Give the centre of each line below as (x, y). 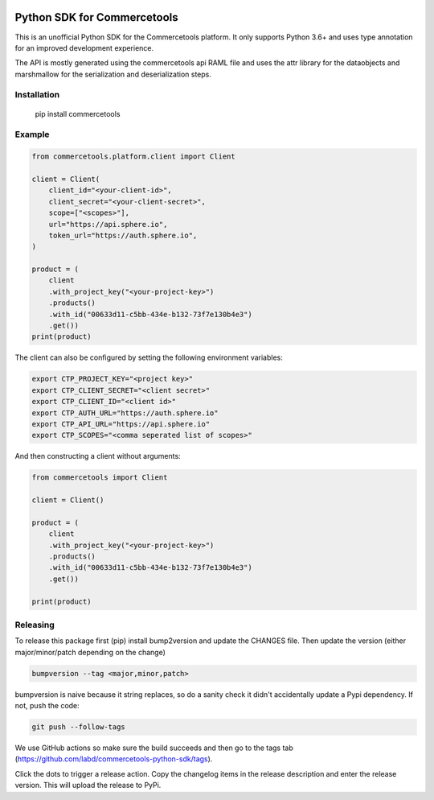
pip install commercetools (78, 113)
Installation (37, 95)
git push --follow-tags (79, 727)
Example (32, 134)
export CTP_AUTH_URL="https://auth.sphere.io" (125, 413)
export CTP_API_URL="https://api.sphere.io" (121, 424)
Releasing (35, 625)
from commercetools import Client (100, 478)
